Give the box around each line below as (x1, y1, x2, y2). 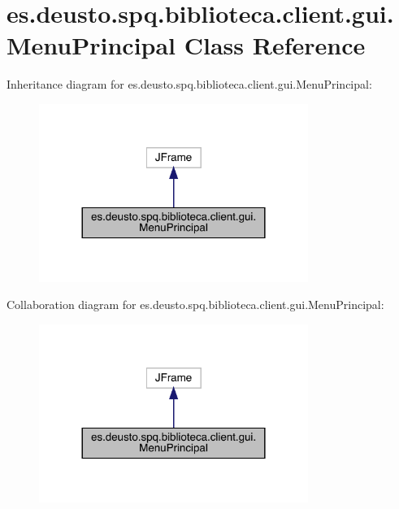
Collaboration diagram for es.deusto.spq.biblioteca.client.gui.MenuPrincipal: (7, 296, 384, 313)
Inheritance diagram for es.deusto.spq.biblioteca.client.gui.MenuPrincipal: (7, 76, 372, 93)
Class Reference (184, 28, 366, 62)
